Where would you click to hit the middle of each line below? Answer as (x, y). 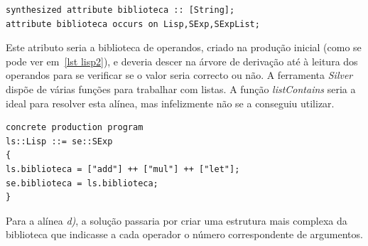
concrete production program (75, 128)
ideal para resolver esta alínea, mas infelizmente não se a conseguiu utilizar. (170, 103)
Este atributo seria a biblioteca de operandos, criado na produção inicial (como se (184, 47)
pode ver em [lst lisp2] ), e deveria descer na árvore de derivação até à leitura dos (182, 61)
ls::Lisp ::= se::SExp (59, 141)
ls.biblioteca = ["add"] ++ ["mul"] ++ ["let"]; (123, 169)
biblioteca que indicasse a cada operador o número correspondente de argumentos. (184, 234)
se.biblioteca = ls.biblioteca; (82, 183)
